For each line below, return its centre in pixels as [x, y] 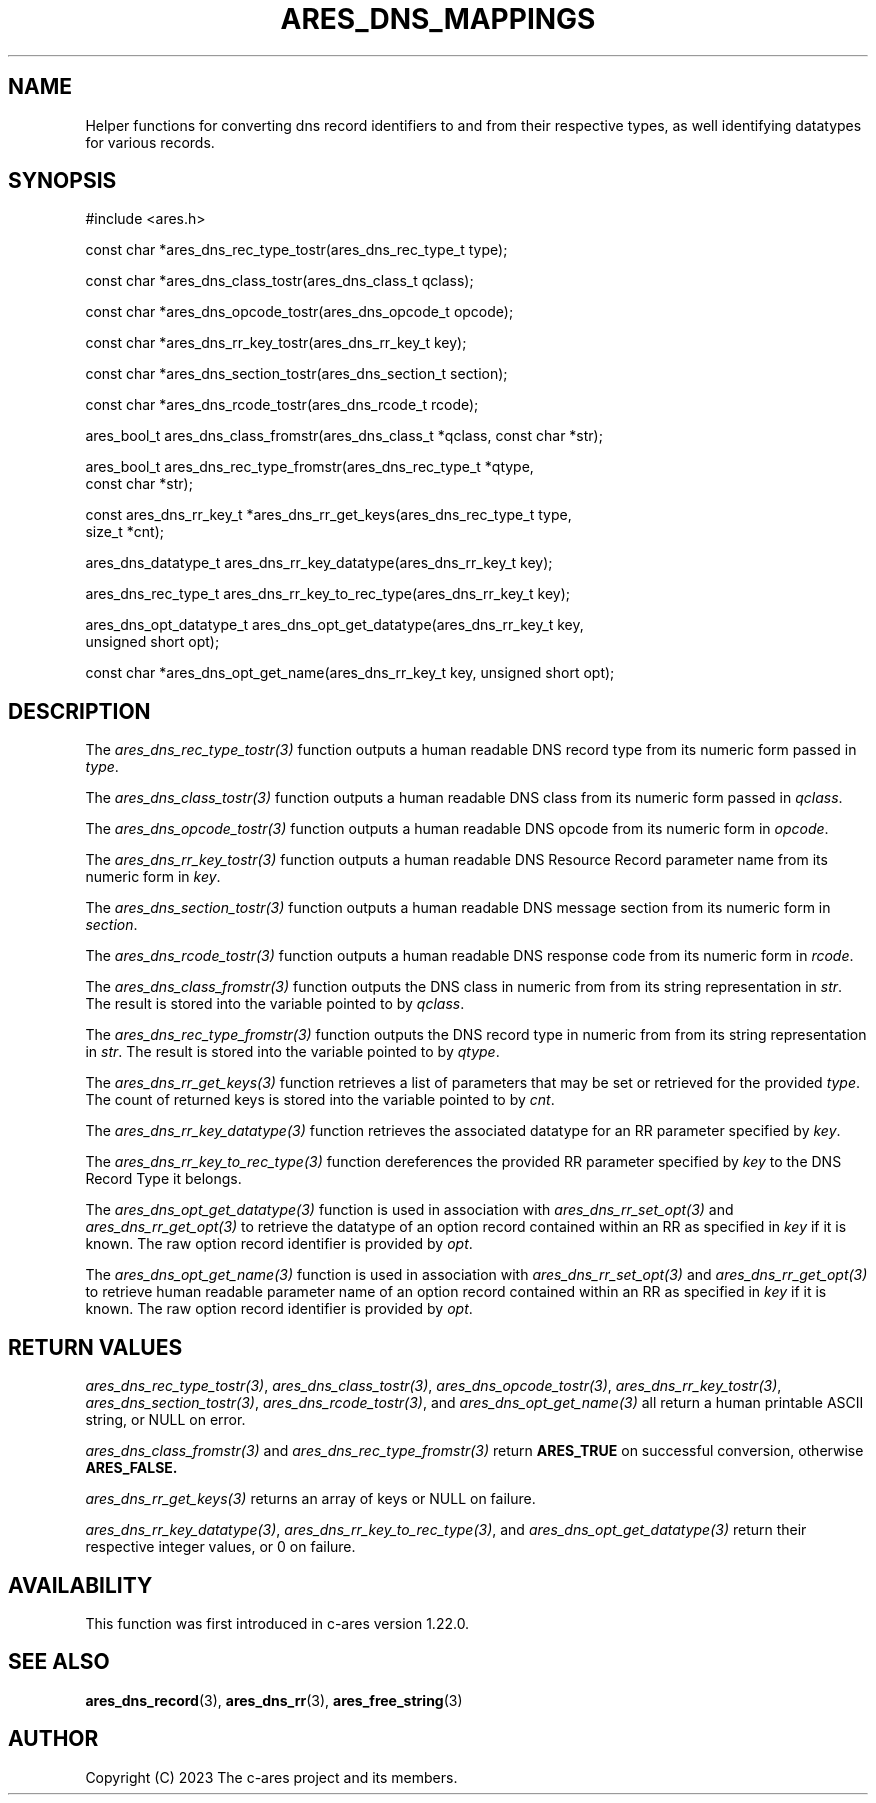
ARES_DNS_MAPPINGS [438, 19]
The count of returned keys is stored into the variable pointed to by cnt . [320, 1100]
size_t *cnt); [124, 532]
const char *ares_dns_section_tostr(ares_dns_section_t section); [296, 374]
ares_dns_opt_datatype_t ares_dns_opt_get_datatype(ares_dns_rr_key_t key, [334, 625]
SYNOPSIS [62, 181]
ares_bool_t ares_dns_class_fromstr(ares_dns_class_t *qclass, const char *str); [344, 436]
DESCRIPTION [79, 711]
